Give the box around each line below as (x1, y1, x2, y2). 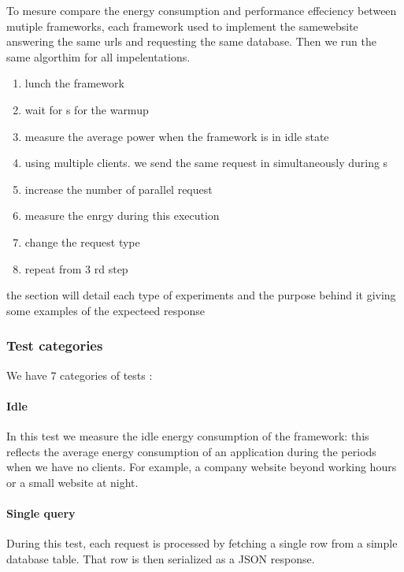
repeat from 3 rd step (24, 260, 128, 277)
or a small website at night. (6, 474, 139, 490)
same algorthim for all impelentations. (6, 48, 191, 65)
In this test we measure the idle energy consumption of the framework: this (6, 427, 369, 444)
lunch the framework (24, 75, 124, 91)
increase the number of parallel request (24, 180, 213, 197)
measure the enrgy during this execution (24, 207, 220, 224)
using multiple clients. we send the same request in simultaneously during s (24, 154, 388, 171)
